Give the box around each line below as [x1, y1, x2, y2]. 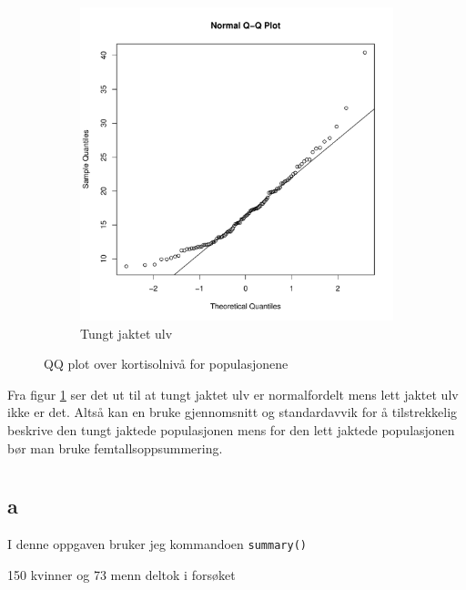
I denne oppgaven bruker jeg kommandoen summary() [7, 534, 307, 554]
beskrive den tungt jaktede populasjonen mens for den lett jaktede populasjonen [7, 420, 455, 439]
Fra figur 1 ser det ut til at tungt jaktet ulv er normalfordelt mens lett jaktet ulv [7, 384, 459, 403]
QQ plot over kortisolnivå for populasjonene [44, 354, 289, 373]
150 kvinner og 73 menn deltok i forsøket [7, 565, 236, 584]
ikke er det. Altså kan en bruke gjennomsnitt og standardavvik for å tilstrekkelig [7, 402, 458, 422]
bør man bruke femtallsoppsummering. [7, 438, 223, 457]
